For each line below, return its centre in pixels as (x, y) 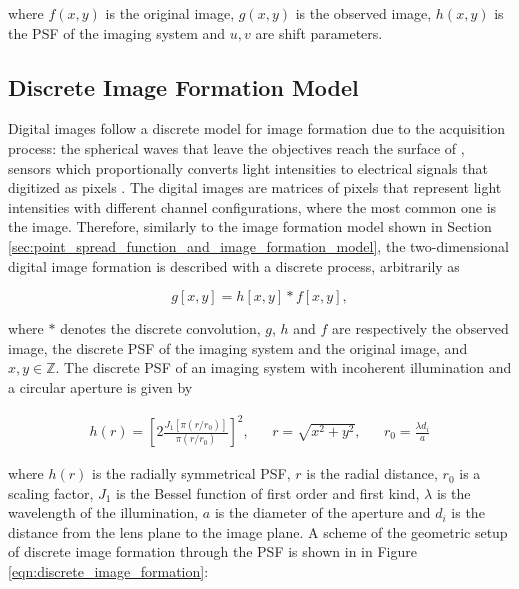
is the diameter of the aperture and (322, 512)
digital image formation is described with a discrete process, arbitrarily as (234, 265)
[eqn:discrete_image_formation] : (108, 571)
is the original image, (170, 13)
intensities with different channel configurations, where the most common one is (252, 206)
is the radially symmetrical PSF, (191, 473)
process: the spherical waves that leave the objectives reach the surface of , (236, 147)
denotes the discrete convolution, (160, 328)
